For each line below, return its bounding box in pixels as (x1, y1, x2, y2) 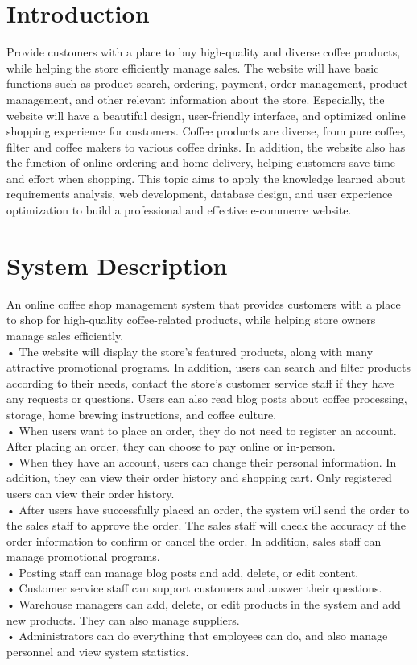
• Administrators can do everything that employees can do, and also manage (6, 627, 388, 644)
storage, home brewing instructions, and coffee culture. (6, 405, 277, 422)
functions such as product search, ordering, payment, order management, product (6, 75, 408, 92)
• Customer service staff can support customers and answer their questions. (6, 580, 382, 596)
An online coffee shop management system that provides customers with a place (6, 295, 401, 312)
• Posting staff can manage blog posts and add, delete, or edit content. (6, 563, 359, 580)
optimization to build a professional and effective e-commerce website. (6, 202, 352, 218)
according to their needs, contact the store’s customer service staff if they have (6, 374, 394, 391)
